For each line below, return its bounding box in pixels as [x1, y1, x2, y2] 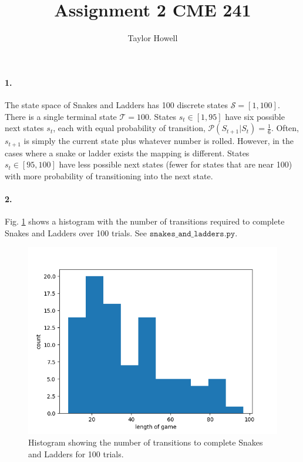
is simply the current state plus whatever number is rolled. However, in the [23, 135, 294, 147]
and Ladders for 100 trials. [28, 447, 124, 460]
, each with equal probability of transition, [53, 122, 206, 134]
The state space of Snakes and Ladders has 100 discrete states [5, 98, 228, 111]
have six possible [225, 110, 285, 122]
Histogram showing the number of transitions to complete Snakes [28, 436, 263, 448]
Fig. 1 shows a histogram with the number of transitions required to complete [5, 215, 285, 227]
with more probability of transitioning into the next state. [5, 169, 213, 182]
